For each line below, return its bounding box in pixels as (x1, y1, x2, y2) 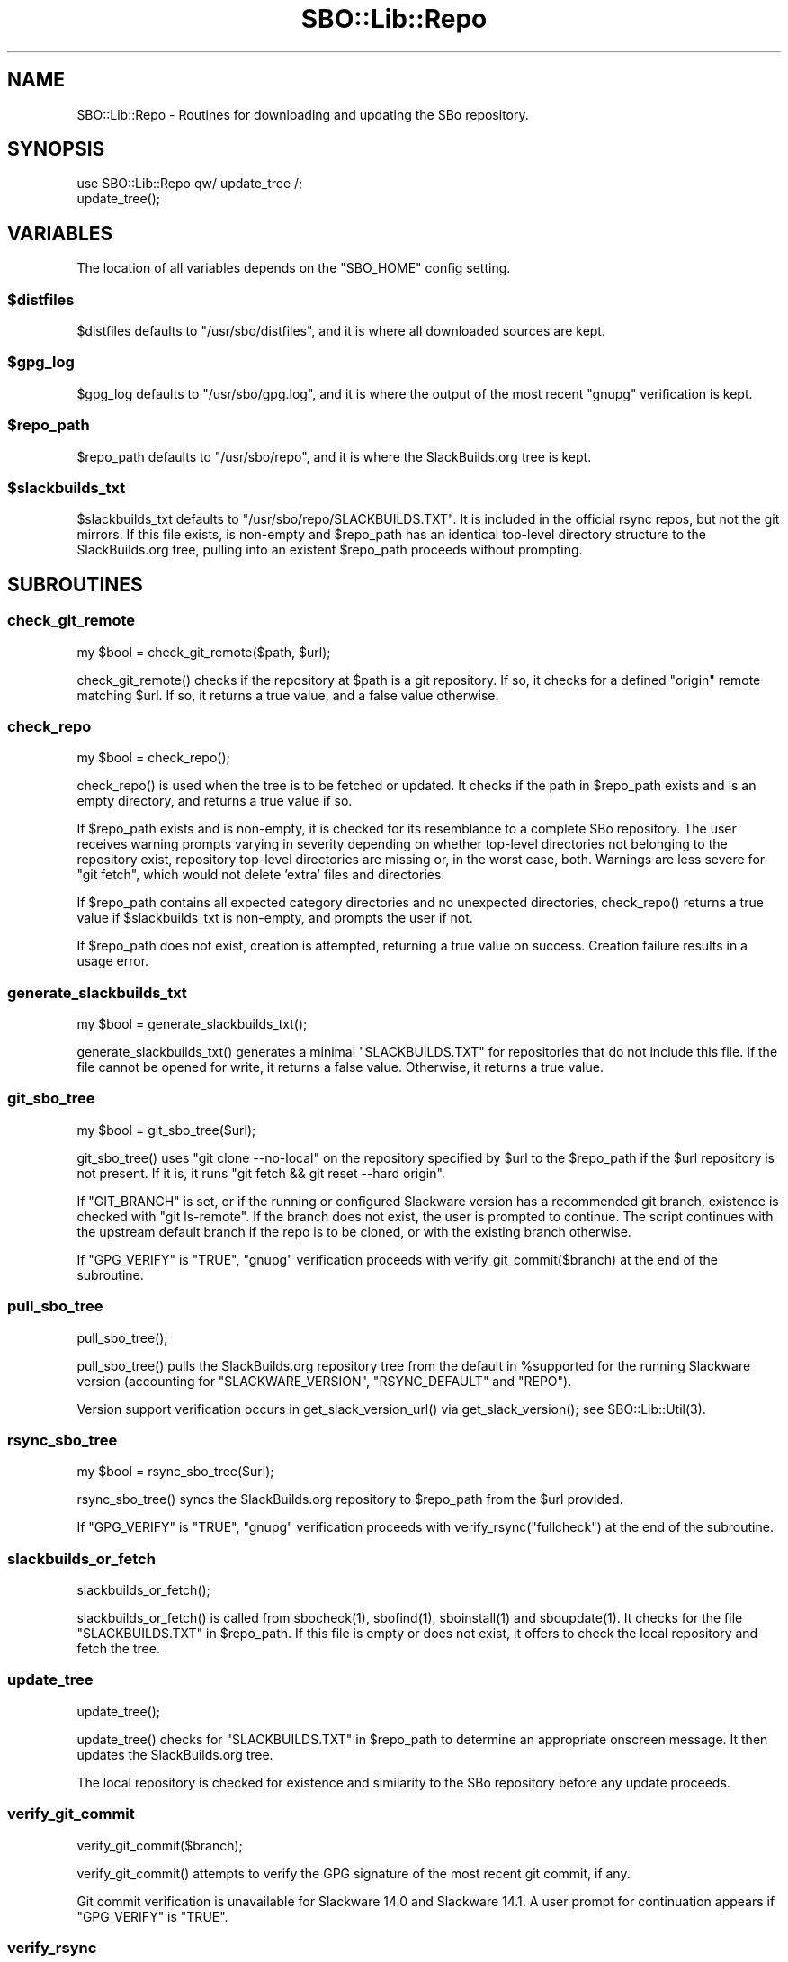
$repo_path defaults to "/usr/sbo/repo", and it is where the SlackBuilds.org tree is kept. (76, 448, 592, 464)
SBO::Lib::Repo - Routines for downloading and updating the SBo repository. (76, 106, 529, 122)
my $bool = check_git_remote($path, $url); (76, 643, 331, 660)
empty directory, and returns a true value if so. (76, 793, 353, 809)
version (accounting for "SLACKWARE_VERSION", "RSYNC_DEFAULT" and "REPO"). (76, 1372, 572, 1389)
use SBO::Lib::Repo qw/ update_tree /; (76, 175, 303, 192)
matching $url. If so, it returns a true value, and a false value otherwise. (76, 687, 499, 703)
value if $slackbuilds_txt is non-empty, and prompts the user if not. (76, 910, 473, 926)
